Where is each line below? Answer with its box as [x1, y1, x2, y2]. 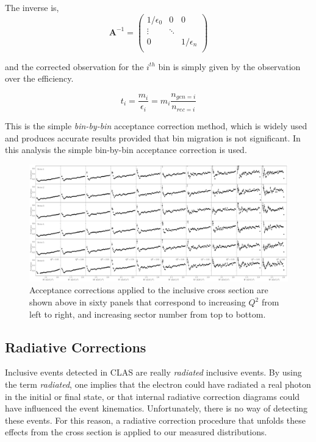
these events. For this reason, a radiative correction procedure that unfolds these [5, 413, 306, 426]
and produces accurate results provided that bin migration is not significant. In [5, 131, 301, 144]
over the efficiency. [5, 72, 74, 85]
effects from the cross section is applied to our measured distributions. [5, 426, 267, 438]
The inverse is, [5, 1, 59, 13]
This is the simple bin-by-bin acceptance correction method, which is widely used [5, 119, 307, 132]
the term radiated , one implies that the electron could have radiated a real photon [5, 377, 311, 390]
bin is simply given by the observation [158, 60, 301, 73]
